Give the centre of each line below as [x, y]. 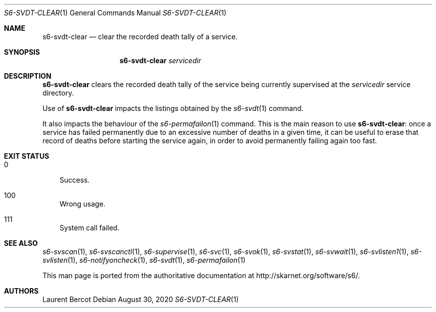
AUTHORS [21, 291]
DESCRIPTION [28, 76]
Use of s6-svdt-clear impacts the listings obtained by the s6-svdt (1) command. [173, 108]
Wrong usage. [82, 204]
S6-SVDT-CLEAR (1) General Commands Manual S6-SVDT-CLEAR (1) [115, 13]
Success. [75, 180]
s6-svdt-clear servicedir [160, 60]
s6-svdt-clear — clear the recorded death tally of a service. [140, 37]
